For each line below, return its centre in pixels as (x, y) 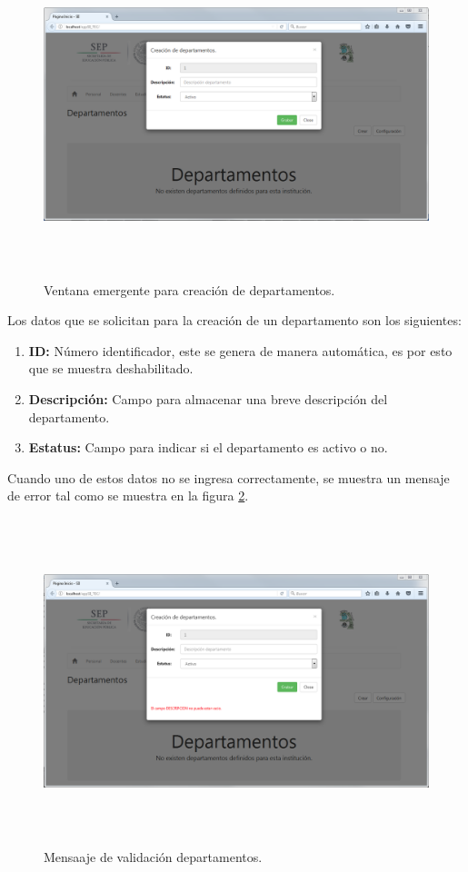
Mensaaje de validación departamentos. (153, 856)
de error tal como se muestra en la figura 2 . (128, 495)
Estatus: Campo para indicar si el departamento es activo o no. (208, 447)
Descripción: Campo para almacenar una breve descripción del (208, 399)
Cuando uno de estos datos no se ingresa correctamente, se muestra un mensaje (229, 477)
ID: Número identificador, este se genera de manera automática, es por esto (240, 350)
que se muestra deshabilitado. (111, 368)
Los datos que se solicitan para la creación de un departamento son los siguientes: (234, 320)
